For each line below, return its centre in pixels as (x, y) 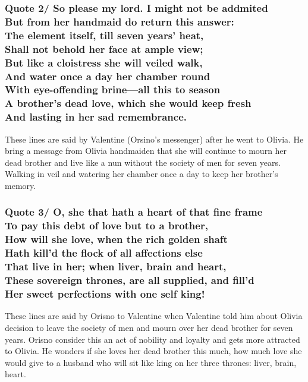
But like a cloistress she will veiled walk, (104, 62)
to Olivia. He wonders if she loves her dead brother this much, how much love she (153, 351)
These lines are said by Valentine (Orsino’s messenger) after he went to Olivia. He (154, 139)
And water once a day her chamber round (108, 76)
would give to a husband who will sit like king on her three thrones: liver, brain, (151, 362)
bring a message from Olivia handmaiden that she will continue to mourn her (146, 151)
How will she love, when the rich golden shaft (116, 239)
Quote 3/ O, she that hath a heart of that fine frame (134, 212)
